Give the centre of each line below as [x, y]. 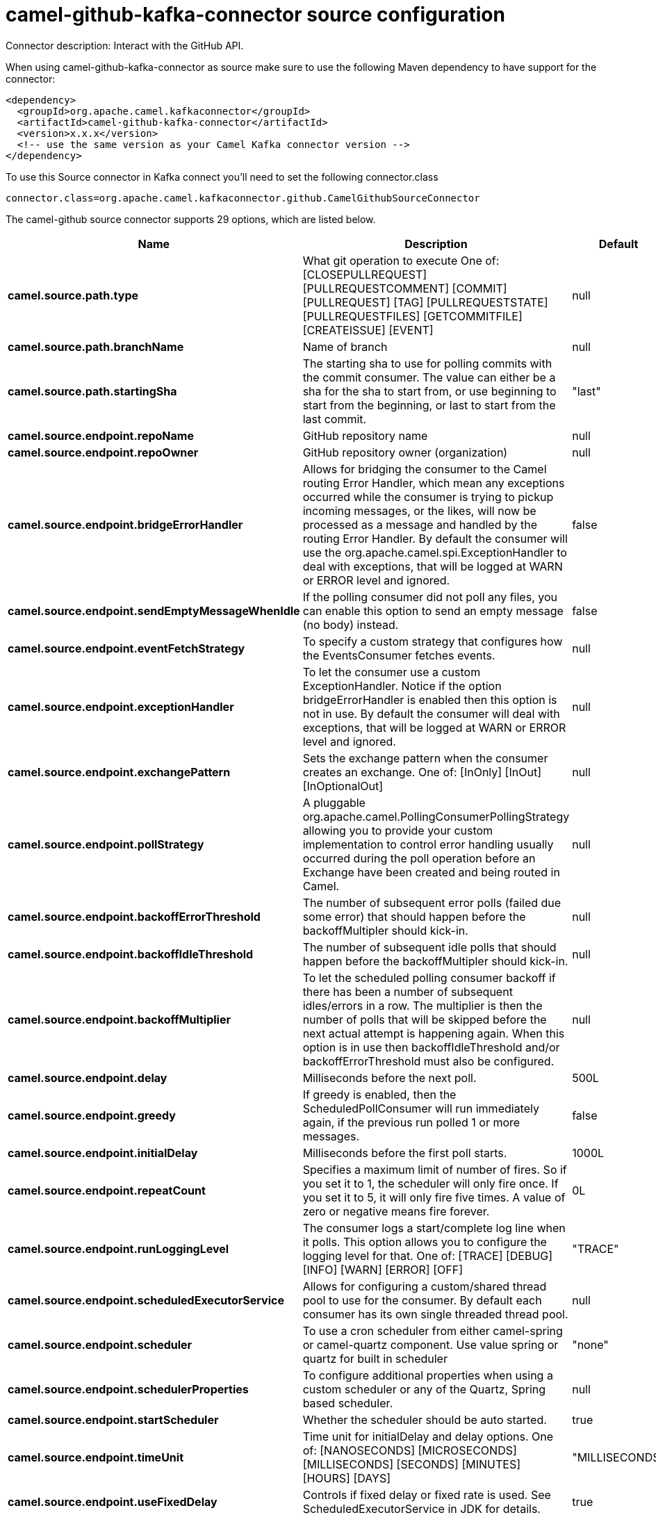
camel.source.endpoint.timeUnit [96, 1457]
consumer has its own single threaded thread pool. [435, 1314]
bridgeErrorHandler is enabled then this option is [430, 699]
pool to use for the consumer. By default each [422, 1300]
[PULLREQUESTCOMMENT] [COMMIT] [405, 288]
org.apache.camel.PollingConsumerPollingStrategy [436, 816]
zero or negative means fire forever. [396, 1211]
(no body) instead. [351, 624]
